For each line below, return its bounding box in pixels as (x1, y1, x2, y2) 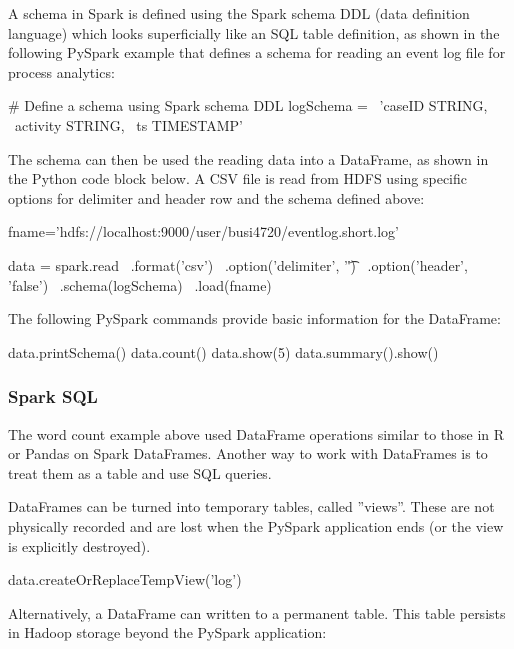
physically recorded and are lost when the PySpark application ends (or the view (8, 515, 504, 536)
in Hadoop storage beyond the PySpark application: (8, 622, 327, 643)
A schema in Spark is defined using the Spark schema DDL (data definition (8, 3, 470, 23)
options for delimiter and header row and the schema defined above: (8, 187, 425, 208)
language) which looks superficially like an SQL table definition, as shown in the (8, 22, 500, 43)
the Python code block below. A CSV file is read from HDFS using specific (8, 168, 468, 189)
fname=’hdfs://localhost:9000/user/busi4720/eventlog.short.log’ (8, 221, 399, 242)
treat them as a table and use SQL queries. (8, 462, 272, 483)
